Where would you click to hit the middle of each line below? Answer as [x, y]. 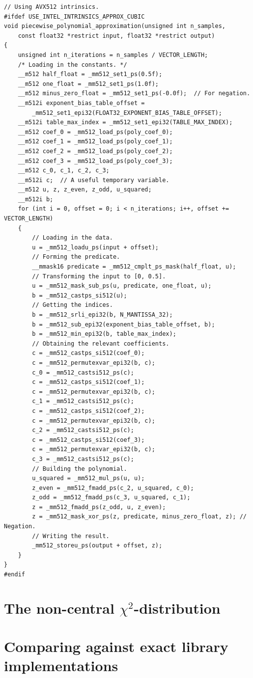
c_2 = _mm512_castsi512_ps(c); [83, 430]
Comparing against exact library [116, 646]
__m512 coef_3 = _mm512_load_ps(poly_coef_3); [95, 161]
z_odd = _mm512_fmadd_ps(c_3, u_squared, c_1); [111, 498]
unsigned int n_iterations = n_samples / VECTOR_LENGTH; [113, 55]
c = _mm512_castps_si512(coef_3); [88, 440]
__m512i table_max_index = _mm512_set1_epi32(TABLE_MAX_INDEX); [125, 122]
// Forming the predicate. [76, 257]
